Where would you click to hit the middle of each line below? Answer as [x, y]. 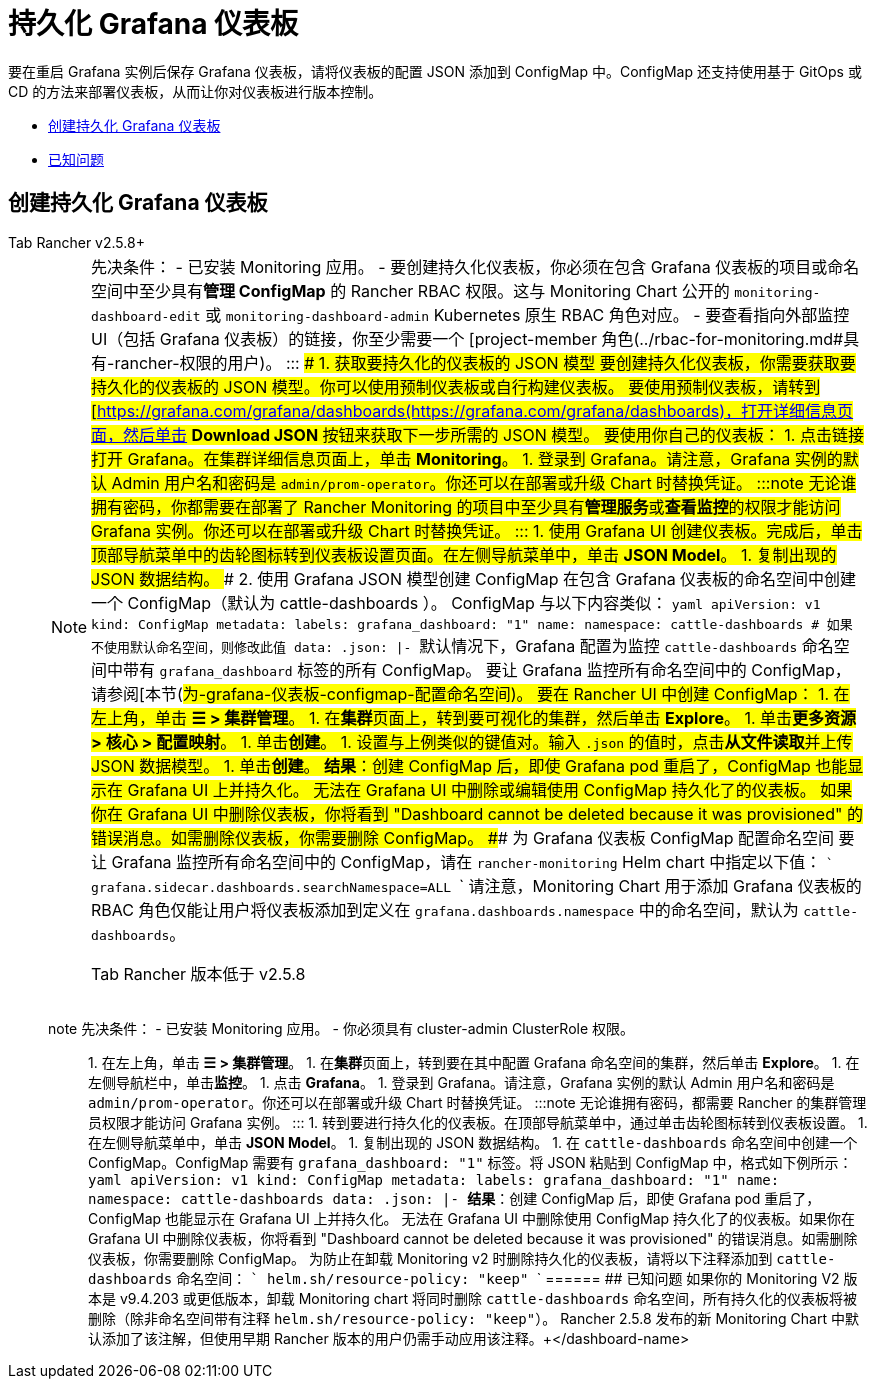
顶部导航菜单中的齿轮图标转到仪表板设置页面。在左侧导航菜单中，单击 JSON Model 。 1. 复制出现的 [464, 554]
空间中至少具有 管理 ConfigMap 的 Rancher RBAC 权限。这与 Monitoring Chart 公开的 [410, 290]
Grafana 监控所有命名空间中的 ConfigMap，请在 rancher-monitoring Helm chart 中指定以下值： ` [472, 861]
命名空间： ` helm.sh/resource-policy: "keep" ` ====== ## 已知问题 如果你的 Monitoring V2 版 [517, 1278]
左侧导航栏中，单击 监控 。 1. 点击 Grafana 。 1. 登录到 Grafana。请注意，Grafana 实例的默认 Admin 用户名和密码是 [461, 1082]
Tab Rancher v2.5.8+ [76, 242]
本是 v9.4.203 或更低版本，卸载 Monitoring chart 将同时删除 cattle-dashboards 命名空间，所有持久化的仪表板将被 [473, 1298]
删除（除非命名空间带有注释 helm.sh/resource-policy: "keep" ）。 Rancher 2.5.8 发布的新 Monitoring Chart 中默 [473, 1318]
